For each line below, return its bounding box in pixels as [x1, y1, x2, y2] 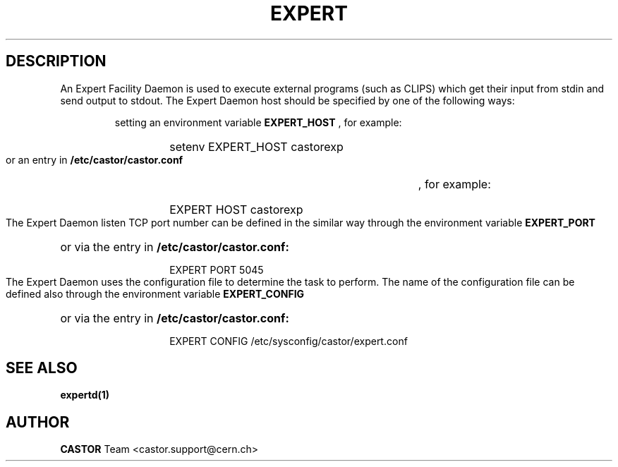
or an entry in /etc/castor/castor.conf [6, 153, 183, 166]
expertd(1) [60, 389, 110, 401]
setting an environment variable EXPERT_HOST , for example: [114, 116, 402, 128]
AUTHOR [6, 413, 70, 431]
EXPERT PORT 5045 [169, 263, 264, 276]
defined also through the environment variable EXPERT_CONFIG [6, 287, 305, 300]
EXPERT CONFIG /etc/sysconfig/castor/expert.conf [169, 334, 408, 347]
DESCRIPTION [6, 52, 107, 71]
